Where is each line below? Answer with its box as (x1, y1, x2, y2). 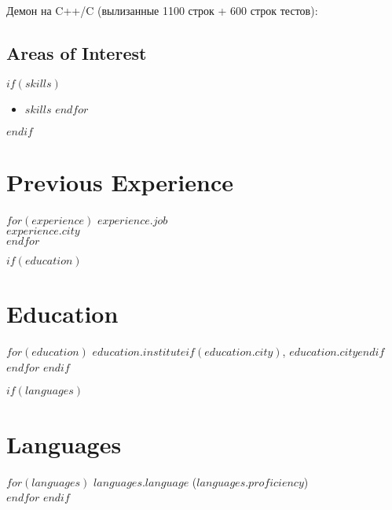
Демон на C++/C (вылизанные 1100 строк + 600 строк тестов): (6, 2, 318, 18)
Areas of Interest (6, 40, 147, 65)
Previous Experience (6, 165, 234, 198)
